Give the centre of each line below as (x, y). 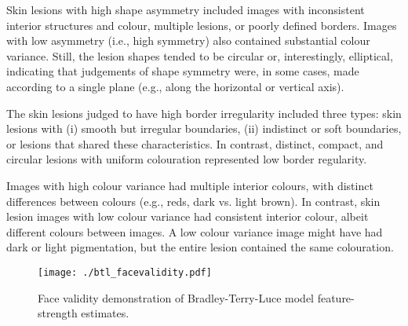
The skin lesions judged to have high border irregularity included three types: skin (204, 113)
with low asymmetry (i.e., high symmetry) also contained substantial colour (188, 40)
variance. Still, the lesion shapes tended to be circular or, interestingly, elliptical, (200, 55)
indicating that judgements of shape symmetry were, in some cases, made (183, 71)
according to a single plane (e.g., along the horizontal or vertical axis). (175, 86)
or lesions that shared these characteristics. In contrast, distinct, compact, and (195, 143)
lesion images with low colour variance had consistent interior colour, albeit (188, 216)
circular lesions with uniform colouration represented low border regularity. (187, 159)
